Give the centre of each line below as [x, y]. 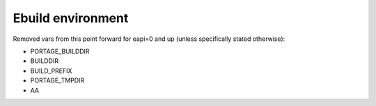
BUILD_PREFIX [51, 71]
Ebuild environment [71, 18]
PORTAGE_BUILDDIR [60, 51]
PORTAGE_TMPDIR [57, 80]
